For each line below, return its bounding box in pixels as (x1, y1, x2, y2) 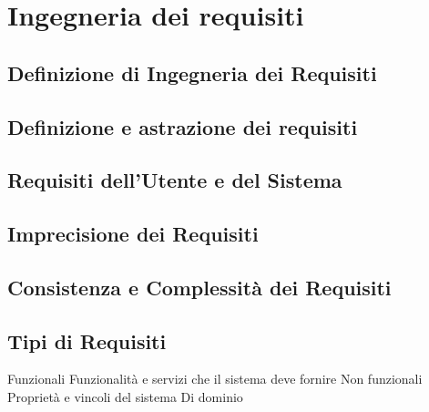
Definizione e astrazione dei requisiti (7, 112, 358, 140)
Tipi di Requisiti (7, 326, 167, 355)
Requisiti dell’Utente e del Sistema (7, 166, 342, 194)
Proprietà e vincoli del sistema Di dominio (7, 387, 243, 407)
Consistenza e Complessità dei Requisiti (7, 273, 392, 301)
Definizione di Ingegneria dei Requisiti (7, 58, 377, 87)
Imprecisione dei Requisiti (7, 220, 259, 248)
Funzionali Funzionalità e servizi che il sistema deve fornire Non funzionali (7, 369, 423, 388)
